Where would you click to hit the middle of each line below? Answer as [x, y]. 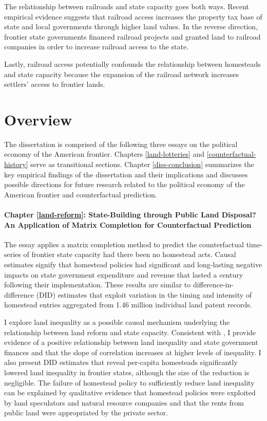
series [13, 254]
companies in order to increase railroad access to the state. [97, 47]
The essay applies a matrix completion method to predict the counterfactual [124, 244]
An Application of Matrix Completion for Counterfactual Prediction [128, 224]
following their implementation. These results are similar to [98, 285]
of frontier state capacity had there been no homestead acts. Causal [130, 254]
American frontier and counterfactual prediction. [81, 194]
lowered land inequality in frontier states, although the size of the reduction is [127, 372]
